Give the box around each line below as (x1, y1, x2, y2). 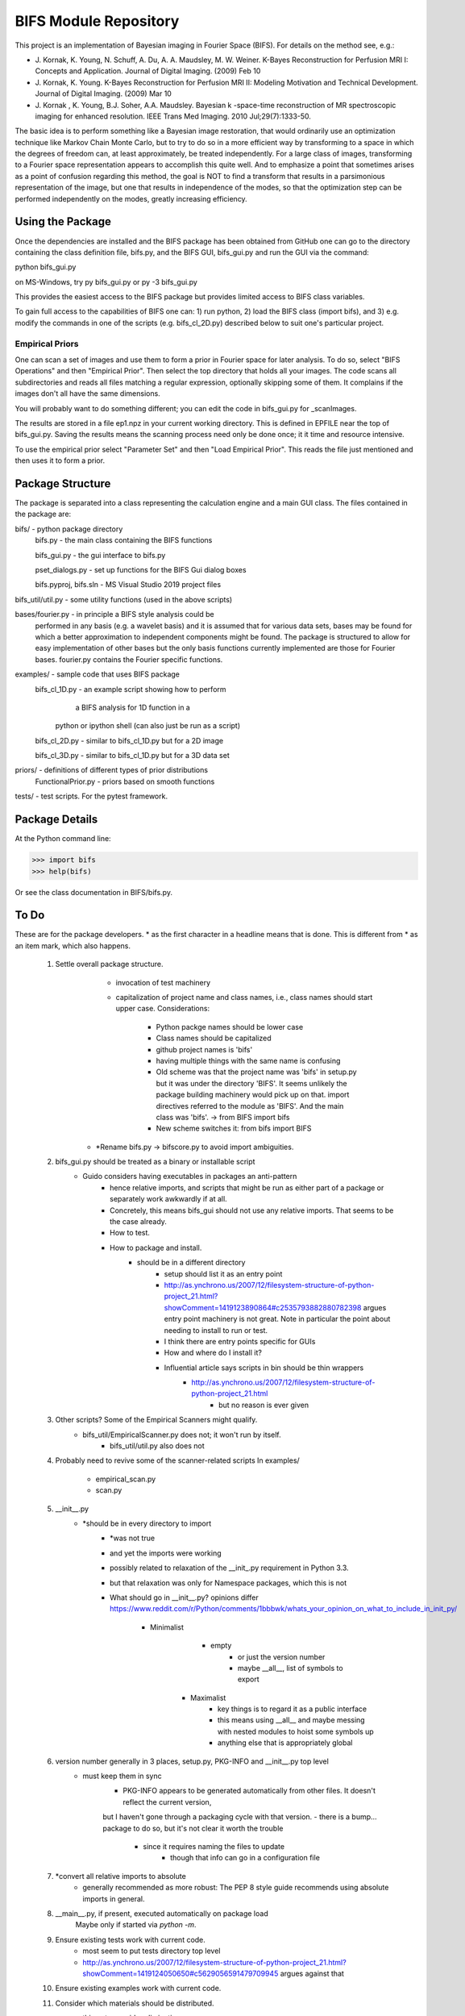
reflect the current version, (122, 1797, 212, 1806)
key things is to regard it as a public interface (218, 1704, 367, 1714)
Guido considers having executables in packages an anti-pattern (82, 1172, 297, 1181)
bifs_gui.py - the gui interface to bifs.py (35, 550, 166, 560)
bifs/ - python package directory (15, 524, 123, 534)
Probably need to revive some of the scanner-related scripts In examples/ (55, 1456, 300, 1465)
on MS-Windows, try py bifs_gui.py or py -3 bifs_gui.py (15, 277, 197, 286)
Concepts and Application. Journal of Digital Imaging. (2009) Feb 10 (35, 66, 261, 76)
